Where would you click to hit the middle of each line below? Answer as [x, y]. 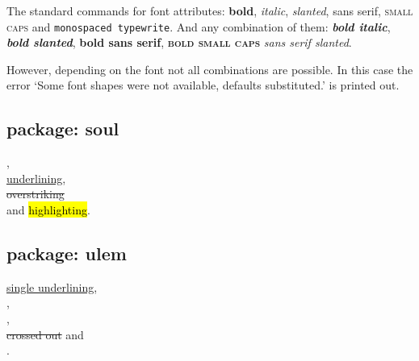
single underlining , [52, 286]
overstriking [36, 194]
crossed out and [45, 334]
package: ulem [67, 253]
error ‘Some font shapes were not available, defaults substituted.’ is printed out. [203, 85]
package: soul [63, 129]
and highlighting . [48, 210]
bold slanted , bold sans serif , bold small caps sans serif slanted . [179, 42]
